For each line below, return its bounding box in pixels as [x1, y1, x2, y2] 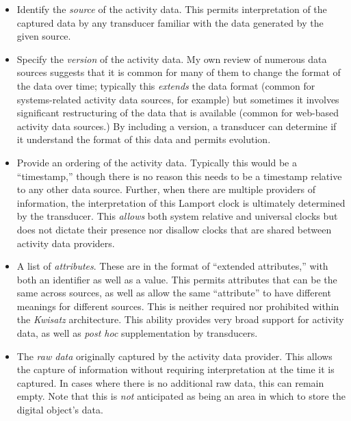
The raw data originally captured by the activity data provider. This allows [16, 348, 333, 363]
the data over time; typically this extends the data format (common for [16, 78, 315, 92]
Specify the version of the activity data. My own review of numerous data [16, 51, 327, 66]
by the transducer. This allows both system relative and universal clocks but [16, 209, 338, 223]
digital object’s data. [16, 403, 103, 417]
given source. [16, 29, 71, 43]
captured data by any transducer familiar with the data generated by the [16, 15, 324, 29]
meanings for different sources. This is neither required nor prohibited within [16, 298, 339, 313]
